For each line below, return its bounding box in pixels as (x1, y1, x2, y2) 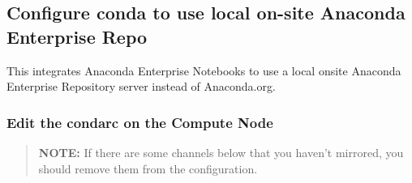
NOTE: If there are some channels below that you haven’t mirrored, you (38, 144, 404, 160)
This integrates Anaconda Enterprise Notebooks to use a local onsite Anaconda (6, 62, 401, 79)
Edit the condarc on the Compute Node (6, 112, 273, 132)
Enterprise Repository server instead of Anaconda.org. (6, 78, 276, 95)
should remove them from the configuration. (38, 160, 258, 177)
